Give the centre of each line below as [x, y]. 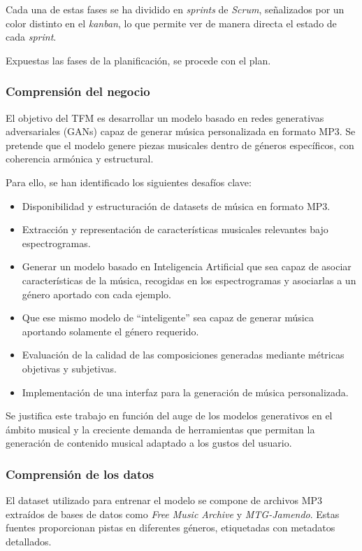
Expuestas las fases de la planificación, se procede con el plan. [138, 60]
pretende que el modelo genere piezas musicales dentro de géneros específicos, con [180, 145]
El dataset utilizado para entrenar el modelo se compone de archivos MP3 [164, 500]
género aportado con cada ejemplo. [96, 294]
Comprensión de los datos [80, 474]
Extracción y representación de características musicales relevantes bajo [175, 229]
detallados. [29, 541]
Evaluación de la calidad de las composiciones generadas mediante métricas [183, 355]
